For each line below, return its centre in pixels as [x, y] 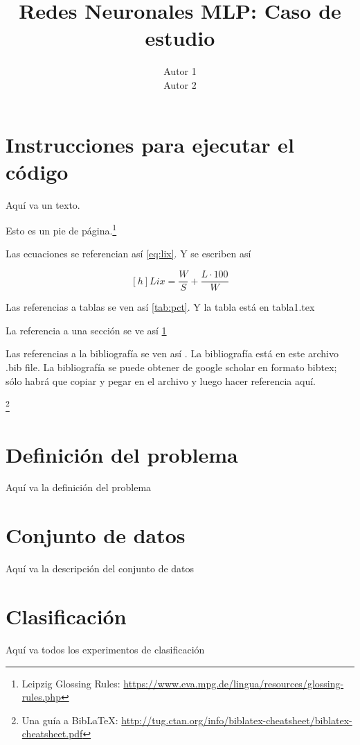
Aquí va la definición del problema [79, 487]
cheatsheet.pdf [52, 734]
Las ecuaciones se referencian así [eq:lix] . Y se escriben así [128, 254]
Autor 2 [180, 84]
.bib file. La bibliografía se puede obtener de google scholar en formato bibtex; [171, 367]
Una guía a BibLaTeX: [70, 720]
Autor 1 [180, 71]
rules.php [41, 697]
